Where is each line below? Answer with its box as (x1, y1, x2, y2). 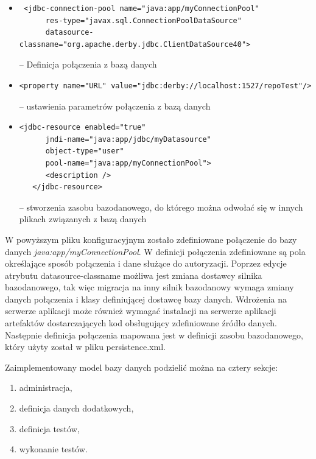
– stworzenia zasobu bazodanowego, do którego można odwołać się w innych (19, 200, 303, 213)
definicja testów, (19, 422, 80, 435)
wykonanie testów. (19, 443, 88, 455)
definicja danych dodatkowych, (19, 402, 134, 415)
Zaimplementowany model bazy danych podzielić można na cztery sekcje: (5, 360, 278, 373)
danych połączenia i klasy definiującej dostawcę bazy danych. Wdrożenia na (5, 292, 287, 305)
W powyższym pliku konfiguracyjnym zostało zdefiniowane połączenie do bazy (5, 233, 297, 245)
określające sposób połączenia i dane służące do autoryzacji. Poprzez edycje (5, 257, 287, 270)
